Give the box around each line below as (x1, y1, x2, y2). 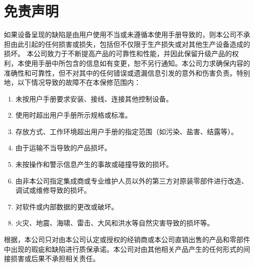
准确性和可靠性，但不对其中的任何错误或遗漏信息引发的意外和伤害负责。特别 (4, 67, 250, 78)
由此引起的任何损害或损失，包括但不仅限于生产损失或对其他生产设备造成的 (10, 39, 250, 49)
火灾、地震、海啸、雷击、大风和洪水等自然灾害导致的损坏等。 (15, 218, 214, 228)
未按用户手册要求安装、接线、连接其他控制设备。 (15, 93, 173, 103)
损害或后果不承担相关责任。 (10, 253, 100, 264)
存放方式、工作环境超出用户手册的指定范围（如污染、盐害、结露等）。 (15, 126, 238, 136)
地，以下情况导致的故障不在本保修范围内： (4, 77, 141, 87)
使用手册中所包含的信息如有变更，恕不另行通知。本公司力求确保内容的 (24, 58, 250, 68)
